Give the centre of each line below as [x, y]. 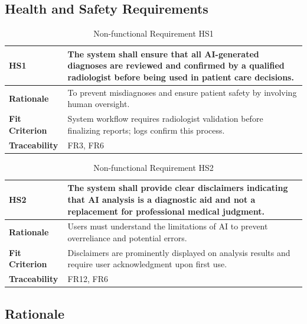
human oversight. [99, 104]
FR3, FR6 [86, 145]
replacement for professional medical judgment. [166, 211]
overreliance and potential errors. [127, 238]
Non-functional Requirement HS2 [153, 167]
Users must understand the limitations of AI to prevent [168, 226]
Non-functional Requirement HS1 [153, 33]
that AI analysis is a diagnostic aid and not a [161, 199]
